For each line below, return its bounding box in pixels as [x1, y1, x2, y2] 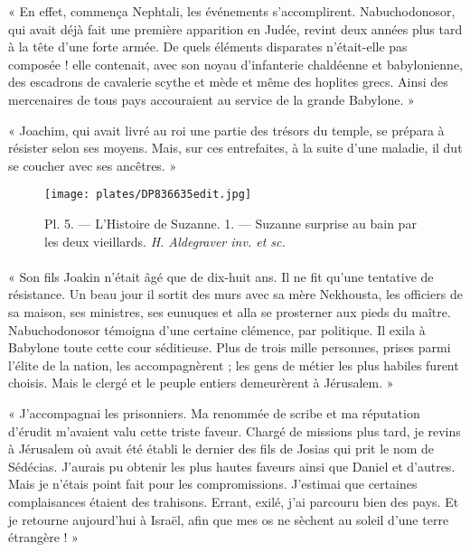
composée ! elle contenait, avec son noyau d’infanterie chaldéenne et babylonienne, [8, 54, 464, 73]
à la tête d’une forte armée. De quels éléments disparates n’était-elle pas [8, 37, 408, 56]
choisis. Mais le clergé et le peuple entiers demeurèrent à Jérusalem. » [8, 373, 394, 392]
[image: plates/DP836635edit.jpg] [44, 188, 252, 201]
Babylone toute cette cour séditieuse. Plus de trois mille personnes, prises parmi [8, 338, 451, 357]
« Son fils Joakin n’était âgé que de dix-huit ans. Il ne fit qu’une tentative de [8, 267, 434, 285]
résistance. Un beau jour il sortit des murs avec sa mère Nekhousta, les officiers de [8, 285, 463, 304]
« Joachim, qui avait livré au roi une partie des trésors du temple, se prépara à [8, 120, 445, 139]
